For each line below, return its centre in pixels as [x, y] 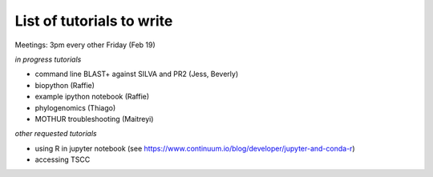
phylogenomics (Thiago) [75, 107]
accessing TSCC [63, 159]
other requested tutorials [56, 134]
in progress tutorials [48, 59]
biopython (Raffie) [65, 85]
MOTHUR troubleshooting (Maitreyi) [94, 119]
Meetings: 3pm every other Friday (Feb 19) [85, 45]
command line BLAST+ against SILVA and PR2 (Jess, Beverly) [137, 74]
